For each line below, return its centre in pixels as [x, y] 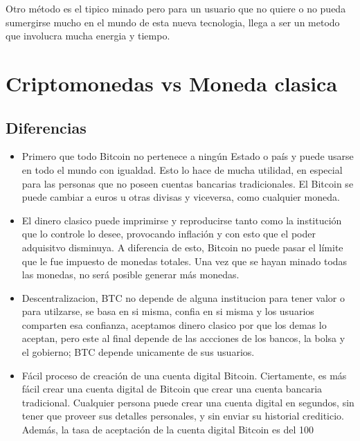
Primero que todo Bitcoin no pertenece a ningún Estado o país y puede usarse [188, 156]
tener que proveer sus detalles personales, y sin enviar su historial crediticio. [183, 416]
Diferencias [46, 127]
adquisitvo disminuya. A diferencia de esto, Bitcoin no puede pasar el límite [182, 247]
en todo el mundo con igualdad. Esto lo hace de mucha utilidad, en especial [182, 169]
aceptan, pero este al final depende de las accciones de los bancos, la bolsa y [183, 338]
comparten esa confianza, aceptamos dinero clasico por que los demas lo [174, 324]
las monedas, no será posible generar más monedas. [130, 274]
